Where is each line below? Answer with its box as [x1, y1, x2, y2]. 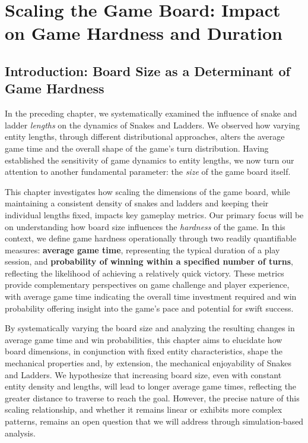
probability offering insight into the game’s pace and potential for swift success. [5, 301, 294, 314]
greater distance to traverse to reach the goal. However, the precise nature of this [5, 391, 300, 404]
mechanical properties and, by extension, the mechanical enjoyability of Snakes [5, 357, 291, 369]
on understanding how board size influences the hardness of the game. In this [5, 220, 285, 233]
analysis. [5, 426, 36, 439]
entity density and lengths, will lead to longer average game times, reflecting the [5, 380, 297, 392]
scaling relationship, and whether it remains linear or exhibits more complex [5, 403, 282, 416]
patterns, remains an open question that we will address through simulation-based [5, 415, 304, 427]
